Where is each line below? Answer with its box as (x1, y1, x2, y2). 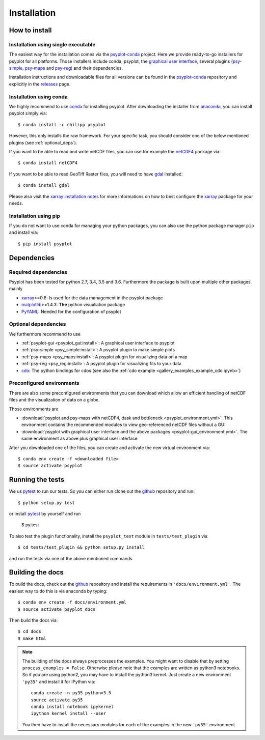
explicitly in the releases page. (9, 81, 71, 87)
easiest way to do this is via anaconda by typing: (9, 588, 107, 594)
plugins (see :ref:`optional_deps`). (9, 140, 78, 145)
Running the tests (9, 476, 65, 484)
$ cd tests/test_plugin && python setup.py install (18, 544, 145, 550)
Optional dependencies (9, 321, 66, 328)
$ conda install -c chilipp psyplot (18, 122, 106, 127)
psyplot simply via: (9, 111, 47, 116)
